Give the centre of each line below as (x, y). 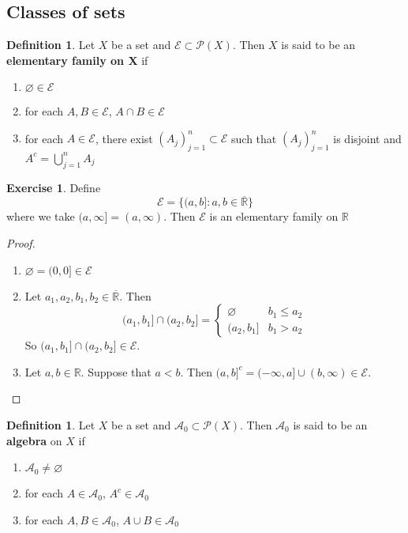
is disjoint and (367, 138)
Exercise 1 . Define (54, 187)
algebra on (34, 440)
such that (254, 138)
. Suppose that (116, 371)
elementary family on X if (77, 60)
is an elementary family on (274, 216)
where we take (41, 216)
